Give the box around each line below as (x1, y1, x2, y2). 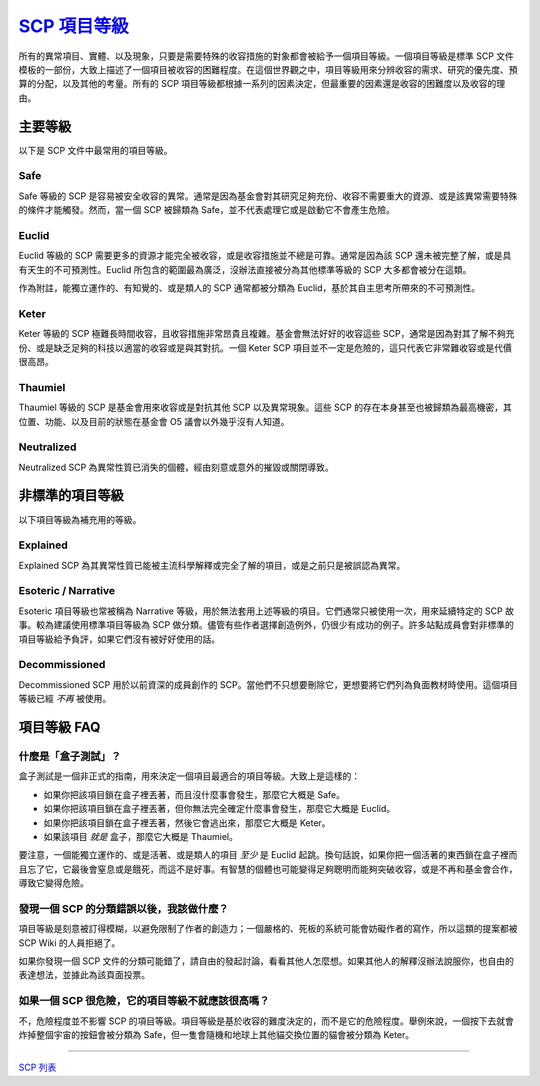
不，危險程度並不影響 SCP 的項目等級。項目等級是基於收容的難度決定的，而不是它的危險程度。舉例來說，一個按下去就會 (18, 1015, 515, 1027)
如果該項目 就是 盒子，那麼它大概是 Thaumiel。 (43, 830, 239, 842)
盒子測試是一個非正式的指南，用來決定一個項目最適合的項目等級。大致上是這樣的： (18, 770, 360, 782)
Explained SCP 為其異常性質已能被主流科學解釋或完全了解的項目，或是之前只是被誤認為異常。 (18, 559, 406, 571)
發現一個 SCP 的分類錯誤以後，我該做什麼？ (18, 901, 229, 915)
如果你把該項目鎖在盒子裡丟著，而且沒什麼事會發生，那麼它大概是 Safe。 (43, 788, 345, 800)
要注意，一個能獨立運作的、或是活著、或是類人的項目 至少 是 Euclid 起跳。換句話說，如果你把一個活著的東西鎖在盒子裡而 (18, 849, 518, 861)
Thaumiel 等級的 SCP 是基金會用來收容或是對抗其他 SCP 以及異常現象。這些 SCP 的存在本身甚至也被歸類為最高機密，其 (18, 401, 512, 414)
